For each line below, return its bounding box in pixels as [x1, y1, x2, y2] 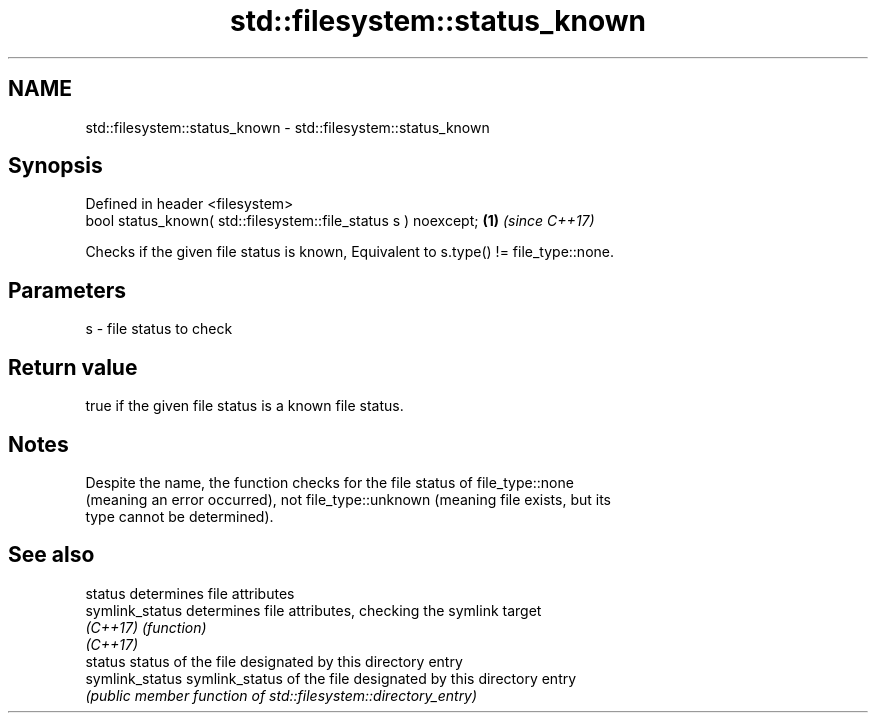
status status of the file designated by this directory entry [85, 652, 463, 670]
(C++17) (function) [85, 618, 207, 636]
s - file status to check [85, 320, 233, 338]
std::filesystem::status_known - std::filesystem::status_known [85, 118, 490, 136]
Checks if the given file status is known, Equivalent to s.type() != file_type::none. [85, 243, 614, 261]
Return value [8, 354, 138, 380]
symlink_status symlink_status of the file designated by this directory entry [85, 669, 577, 687]
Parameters [8, 277, 126, 303]
